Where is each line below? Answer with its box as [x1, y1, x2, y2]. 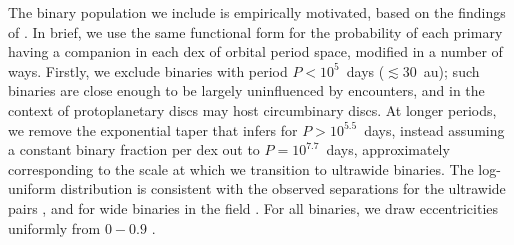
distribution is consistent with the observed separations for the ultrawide [60, 178, 506, 199]
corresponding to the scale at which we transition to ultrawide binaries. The [8, 158, 474, 179]
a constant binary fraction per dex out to [8, 139, 260, 160]
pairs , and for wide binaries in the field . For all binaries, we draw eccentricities [8, 197, 499, 218]
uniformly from [8, 217, 101, 238]
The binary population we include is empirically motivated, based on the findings [8, 2, 506, 22]
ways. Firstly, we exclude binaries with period [8, 60, 288, 81]
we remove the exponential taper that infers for [8, 119, 298, 140]
